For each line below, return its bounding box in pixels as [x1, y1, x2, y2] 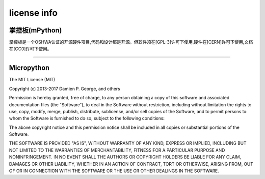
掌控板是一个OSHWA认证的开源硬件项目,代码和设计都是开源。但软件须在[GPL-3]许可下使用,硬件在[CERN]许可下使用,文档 [9, 39, 253, 45]
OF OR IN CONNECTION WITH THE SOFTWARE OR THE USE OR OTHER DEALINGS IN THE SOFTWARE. [9, 168, 219, 174]
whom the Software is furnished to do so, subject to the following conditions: [9, 116, 165, 121]
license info [9, 7, 58, 18]
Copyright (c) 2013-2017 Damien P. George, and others [9, 86, 120, 91]
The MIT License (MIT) [9, 77, 55, 83]
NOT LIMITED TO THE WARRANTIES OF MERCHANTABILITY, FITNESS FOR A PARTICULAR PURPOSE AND [9, 147, 225, 153]
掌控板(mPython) [9, 26, 62, 34]
